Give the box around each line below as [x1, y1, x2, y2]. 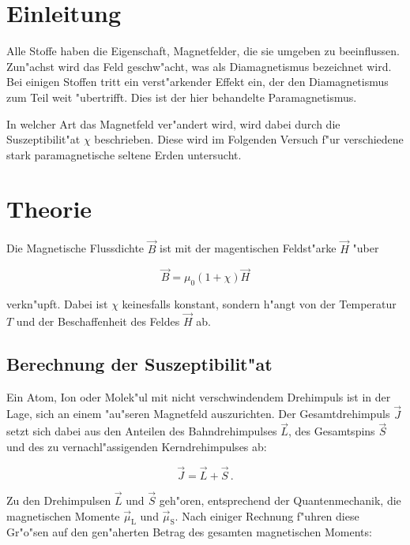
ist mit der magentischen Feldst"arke [160, 240, 337, 256]
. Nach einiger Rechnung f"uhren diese [175, 507, 359, 524]
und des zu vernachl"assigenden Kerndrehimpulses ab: [6, 439, 267, 455]
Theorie [6, 192, 92, 225]
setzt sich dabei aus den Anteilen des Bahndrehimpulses [6, 423, 277, 439]
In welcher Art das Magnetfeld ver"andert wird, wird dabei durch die [6, 115, 340, 132]
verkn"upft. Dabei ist [6, 296, 108, 312]
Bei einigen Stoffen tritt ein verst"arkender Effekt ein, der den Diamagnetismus [6, 73, 389, 90]
